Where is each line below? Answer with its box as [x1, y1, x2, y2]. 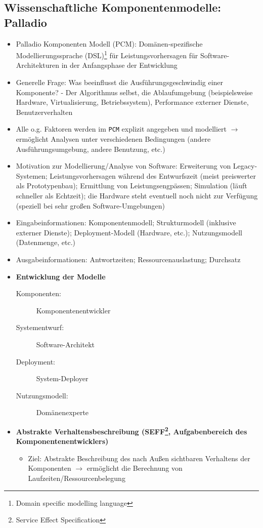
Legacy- [233, 160, 257, 171]
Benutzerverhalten [16, 106, 73, 117]
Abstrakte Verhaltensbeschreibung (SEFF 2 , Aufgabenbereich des [16, 424, 247, 436]
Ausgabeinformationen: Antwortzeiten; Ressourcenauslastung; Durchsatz [16, 254, 241, 264]
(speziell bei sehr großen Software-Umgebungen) [16, 200, 165, 211]
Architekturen [16, 60, 60, 70]
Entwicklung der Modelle [16, 271, 106, 281]
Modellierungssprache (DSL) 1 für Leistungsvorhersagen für [16, 49, 198, 60]
